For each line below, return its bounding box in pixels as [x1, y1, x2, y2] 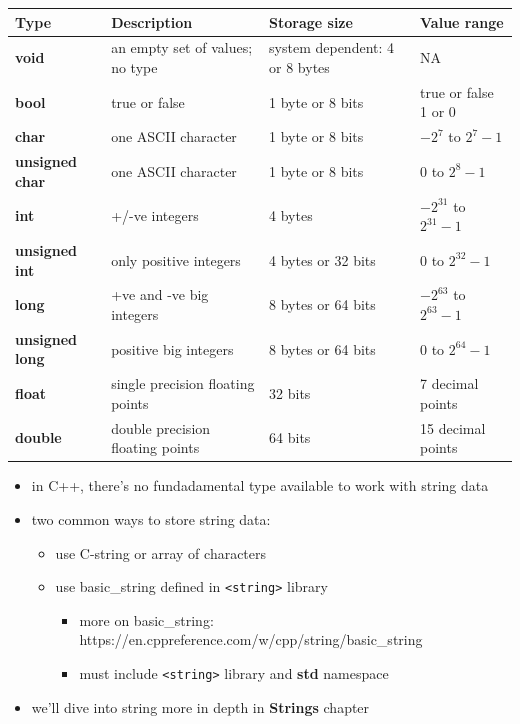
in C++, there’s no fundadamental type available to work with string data [31, 475, 489, 496]
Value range [420, 11, 504, 32]
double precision [111, 417, 211, 438]
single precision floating [111, 373, 255, 394]
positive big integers [111, 338, 234, 359]
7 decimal [420, 373, 479, 394]
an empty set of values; [111, 37, 253, 58]
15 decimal [420, 417, 486, 438]
